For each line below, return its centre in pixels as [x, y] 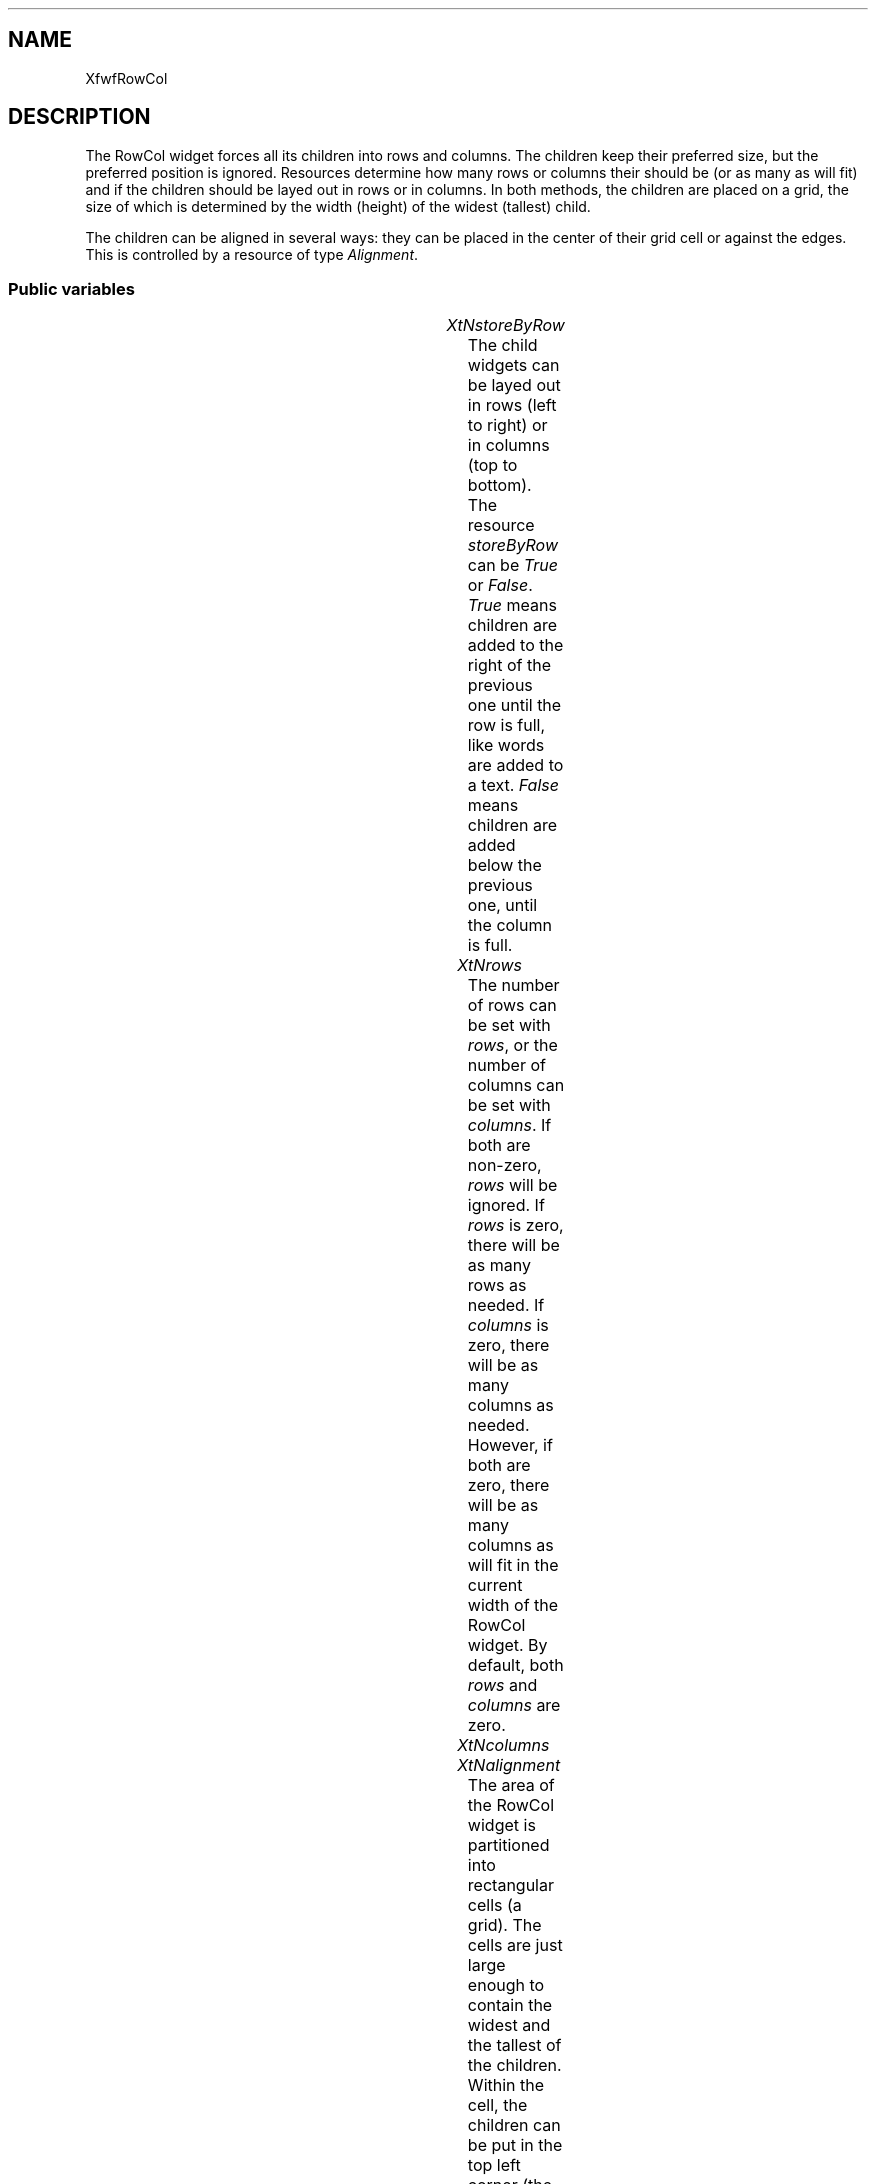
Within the [506, 2085]
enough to [506, 1985]
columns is [508, 1325]
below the [504, 865]
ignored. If [506, 1205]
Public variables [71, 289]
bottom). [499, 485]
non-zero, [504, 1165]
